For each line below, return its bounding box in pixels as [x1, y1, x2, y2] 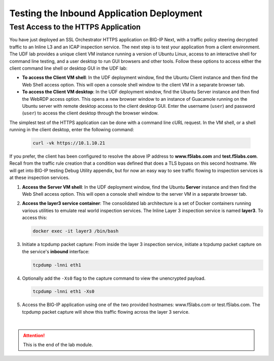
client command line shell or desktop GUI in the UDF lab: [9, 65, 128, 71]
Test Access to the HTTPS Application [9, 22, 141, 32]
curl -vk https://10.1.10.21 [32, 140, 106, 146]
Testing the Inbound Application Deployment [9, 8, 202, 19]
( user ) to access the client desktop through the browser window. [22, 110, 159, 116]
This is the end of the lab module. [23, 342, 93, 348]
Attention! [23, 332, 45, 338]
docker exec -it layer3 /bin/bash [32, 228, 119, 234]
